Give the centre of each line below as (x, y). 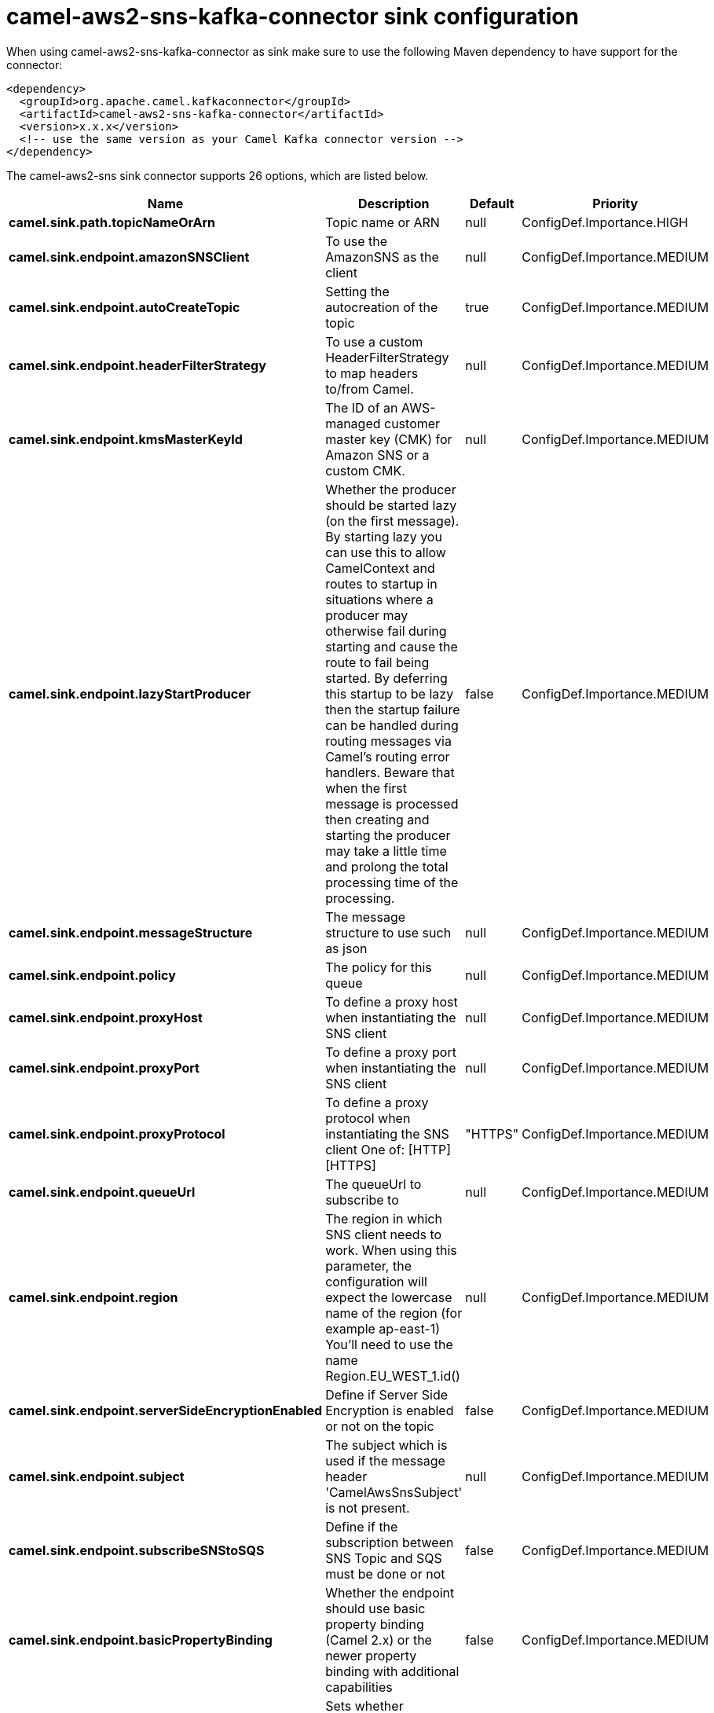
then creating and (377, 819)
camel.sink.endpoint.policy (92, 975)
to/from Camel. (370, 389)
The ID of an (362, 407)
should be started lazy (391, 505)
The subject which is (386, 1445)
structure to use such (388, 932)
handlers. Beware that (390, 772)
